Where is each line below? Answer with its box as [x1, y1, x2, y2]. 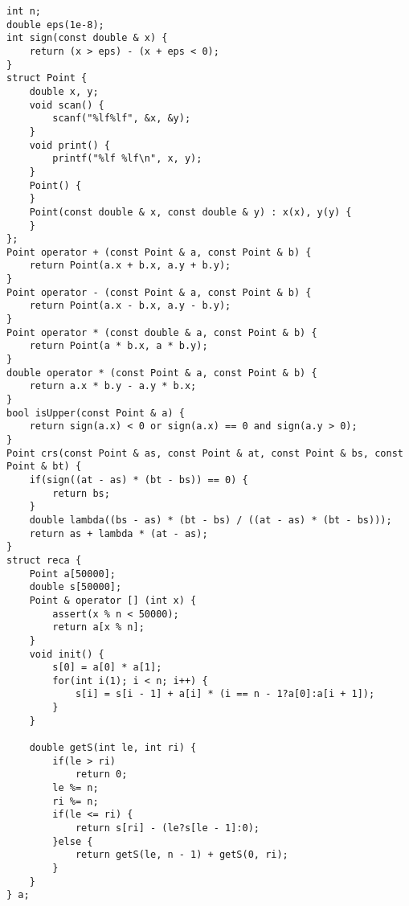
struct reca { [6, 554, 82, 566]
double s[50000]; [29, 581, 122, 593]
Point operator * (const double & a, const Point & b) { [6, 326, 317, 338]
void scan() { [29, 99, 104, 111]
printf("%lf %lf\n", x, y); [52, 153, 202, 165]
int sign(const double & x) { [6, 32, 168, 44]
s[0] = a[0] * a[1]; [52, 662, 162, 674]
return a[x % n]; [52, 621, 145, 633]
